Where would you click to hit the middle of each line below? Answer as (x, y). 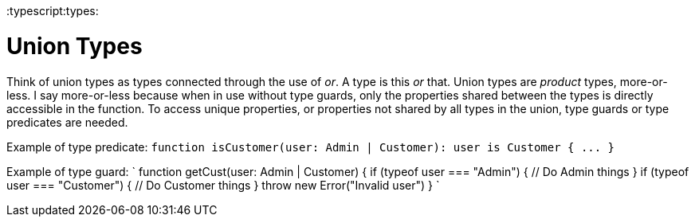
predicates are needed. (67, 122)
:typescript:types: (53, 11)
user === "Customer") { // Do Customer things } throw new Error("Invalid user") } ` (223, 185)
